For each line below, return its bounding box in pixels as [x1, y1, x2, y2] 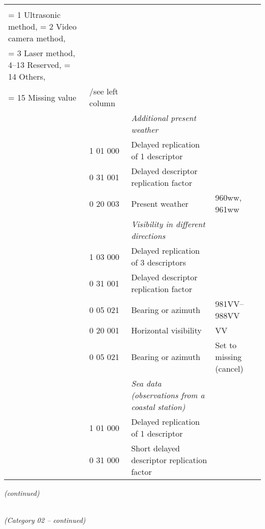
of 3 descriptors [131, 256, 186, 268]
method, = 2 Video [8, 20, 77, 32]
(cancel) [215, 363, 244, 374]
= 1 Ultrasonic [8, 9, 61, 20]
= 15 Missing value [8, 91, 76, 103]
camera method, [8, 32, 66, 44]
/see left [89, 85, 118, 97]
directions [131, 230, 166, 242]
